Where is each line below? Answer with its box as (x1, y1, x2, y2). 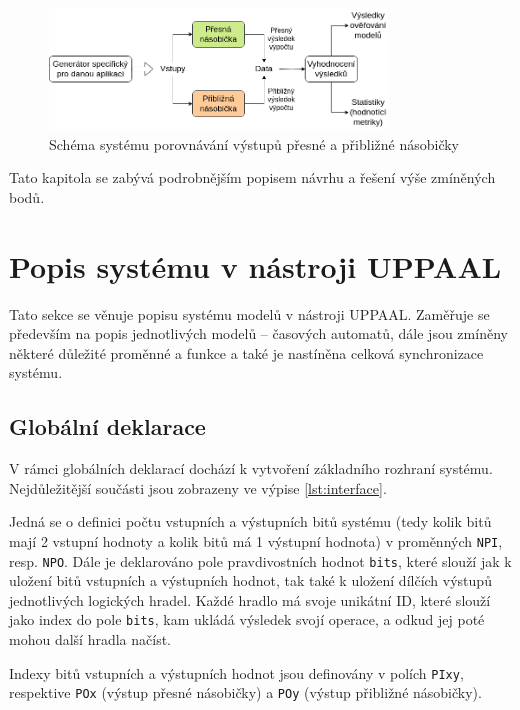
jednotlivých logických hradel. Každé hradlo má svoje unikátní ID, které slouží (9, 589, 491, 610)
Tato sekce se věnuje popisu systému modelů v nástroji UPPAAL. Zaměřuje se (9, 303, 490, 324)
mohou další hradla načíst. (9, 629, 171, 650)
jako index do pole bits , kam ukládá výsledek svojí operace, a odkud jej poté (9, 609, 485, 630)
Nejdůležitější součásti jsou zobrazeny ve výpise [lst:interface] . (9, 477, 387, 498)
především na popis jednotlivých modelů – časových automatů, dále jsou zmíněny (9, 323, 508, 344)
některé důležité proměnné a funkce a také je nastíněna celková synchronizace (9, 342, 484, 363)
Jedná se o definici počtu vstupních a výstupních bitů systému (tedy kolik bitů (9, 511, 492, 532)
